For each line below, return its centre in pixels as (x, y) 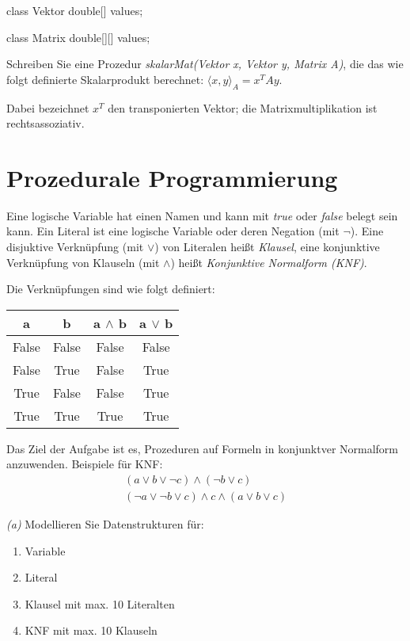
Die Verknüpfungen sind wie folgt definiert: (111, 289)
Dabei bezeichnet (48, 107)
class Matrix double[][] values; (78, 37)
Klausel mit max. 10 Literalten (100, 603)
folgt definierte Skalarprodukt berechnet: (105, 79)
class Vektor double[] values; (75, 10)
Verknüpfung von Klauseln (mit (83, 262)
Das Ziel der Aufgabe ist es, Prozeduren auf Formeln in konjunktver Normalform (203, 448)
